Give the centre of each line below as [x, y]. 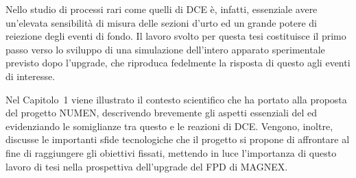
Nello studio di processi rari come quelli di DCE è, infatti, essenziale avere [162, 9]
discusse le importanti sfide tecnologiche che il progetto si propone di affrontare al [178, 139]
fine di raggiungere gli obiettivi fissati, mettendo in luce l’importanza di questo [171, 152]
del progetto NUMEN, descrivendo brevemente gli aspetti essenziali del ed [162, 113]
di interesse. [31, 76]
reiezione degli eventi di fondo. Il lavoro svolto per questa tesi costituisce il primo [176, 36]
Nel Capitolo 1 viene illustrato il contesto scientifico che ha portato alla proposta [176, 99]
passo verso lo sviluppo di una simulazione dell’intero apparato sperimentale [165, 49]
